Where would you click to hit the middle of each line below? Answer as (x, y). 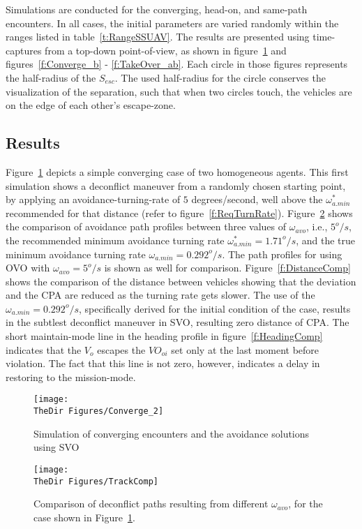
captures (24, 50)
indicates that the (44, 349)
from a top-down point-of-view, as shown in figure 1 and (166, 50)
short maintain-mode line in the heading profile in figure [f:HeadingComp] (164, 336)
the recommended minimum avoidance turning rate (115, 240)
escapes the (121, 349)
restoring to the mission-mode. (71, 377)
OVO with (28, 268)
